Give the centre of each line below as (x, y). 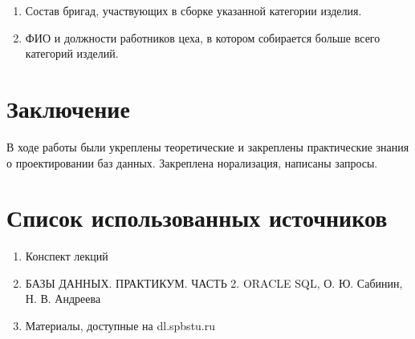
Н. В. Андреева (63, 299)
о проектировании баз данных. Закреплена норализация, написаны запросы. (192, 162)
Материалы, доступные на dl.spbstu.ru (120, 325)
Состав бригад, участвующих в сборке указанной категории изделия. (193, 10)
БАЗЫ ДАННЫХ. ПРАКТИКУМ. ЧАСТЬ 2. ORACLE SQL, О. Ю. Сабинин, (214, 282)
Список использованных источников (197, 218)
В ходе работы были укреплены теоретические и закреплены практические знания (208, 146)
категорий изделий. (72, 53)
